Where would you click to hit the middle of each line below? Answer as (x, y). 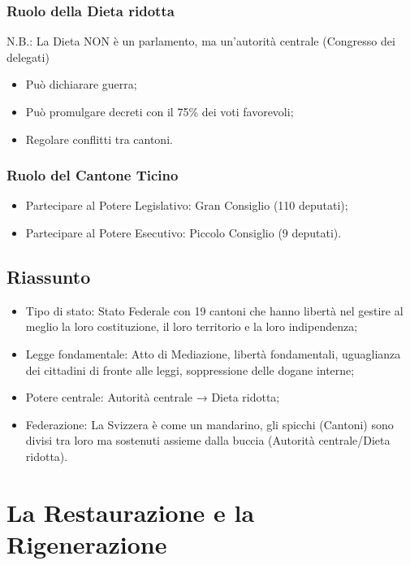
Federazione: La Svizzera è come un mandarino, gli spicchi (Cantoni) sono (209, 424)
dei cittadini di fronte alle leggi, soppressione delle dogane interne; (190, 369)
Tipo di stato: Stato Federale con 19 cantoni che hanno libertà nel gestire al (214, 310)
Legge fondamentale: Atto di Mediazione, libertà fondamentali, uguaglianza (213, 353)
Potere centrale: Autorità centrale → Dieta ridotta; (153, 397)
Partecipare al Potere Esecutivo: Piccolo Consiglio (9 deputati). (183, 233)
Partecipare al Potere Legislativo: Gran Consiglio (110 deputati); (187, 205)
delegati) (28, 57)
